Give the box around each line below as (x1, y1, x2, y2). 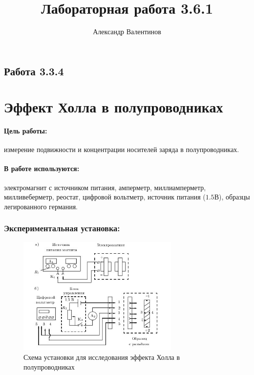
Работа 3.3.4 (4, 63, 64, 78)
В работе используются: (4, 163, 80, 174)
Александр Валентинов (93, 26, 161, 37)
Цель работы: (4, 126, 47, 136)
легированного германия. (4, 201, 78, 211)
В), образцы (214, 192, 250, 202)
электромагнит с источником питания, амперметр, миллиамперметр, (4, 182, 206, 192)
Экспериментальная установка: (4, 222, 120, 234)
